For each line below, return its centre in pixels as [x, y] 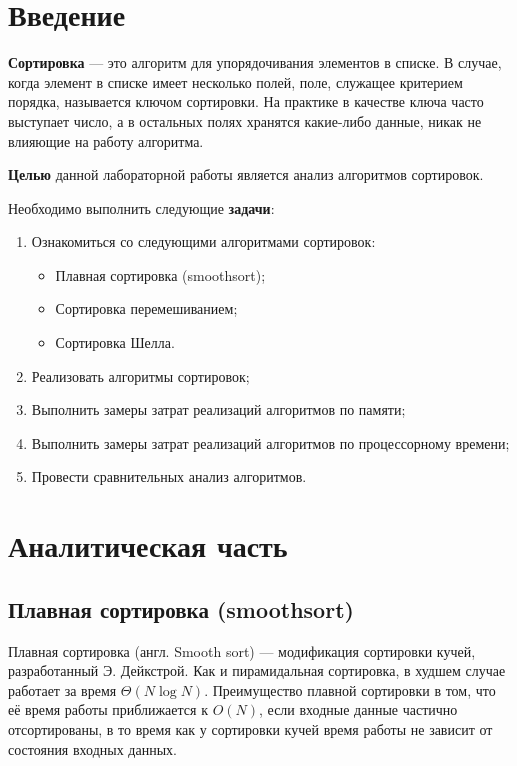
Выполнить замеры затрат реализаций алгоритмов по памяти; [218, 409]
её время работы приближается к [108, 709]
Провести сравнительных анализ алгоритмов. [169, 476]
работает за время [62, 689]
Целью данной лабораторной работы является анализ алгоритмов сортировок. [246, 174]
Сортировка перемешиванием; [146, 308]
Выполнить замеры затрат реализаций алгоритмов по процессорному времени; [270, 442]
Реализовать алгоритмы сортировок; [140, 375]
